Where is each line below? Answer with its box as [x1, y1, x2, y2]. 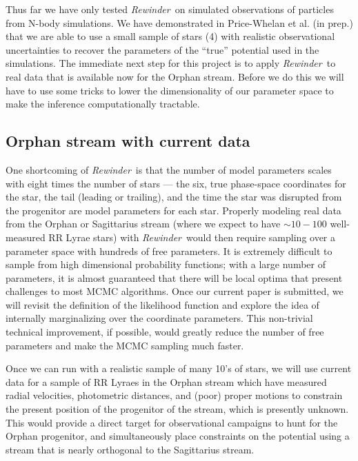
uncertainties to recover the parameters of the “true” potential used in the [6, 42, 319, 57]
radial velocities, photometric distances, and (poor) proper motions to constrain [6, 388, 343, 402]
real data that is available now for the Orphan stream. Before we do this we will [6, 69, 344, 83]
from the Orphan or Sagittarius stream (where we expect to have [6, 216, 281, 231]
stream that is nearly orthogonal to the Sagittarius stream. [6, 442, 255, 456]
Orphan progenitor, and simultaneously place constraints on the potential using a [6, 429, 350, 443]
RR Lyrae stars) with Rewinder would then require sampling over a [48, 229, 336, 244]
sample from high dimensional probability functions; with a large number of [6, 257, 326, 272]
